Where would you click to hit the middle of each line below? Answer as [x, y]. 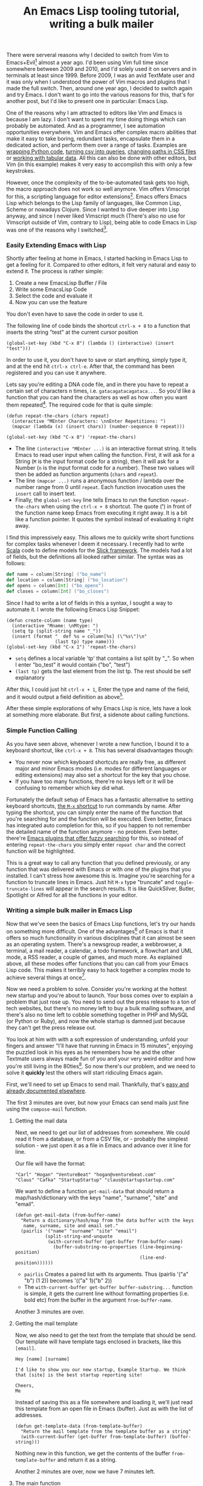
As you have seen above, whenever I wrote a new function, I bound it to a [98, 744]
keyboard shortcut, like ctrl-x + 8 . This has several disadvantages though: [100, 750]
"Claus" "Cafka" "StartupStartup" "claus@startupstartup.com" [95, 1180]
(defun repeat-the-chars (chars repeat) [58, 416]
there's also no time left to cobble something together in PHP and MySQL [97, 1015]
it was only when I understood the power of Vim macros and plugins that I [98, 82]
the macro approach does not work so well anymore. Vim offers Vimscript [98, 188]
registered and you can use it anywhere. [56, 373]
